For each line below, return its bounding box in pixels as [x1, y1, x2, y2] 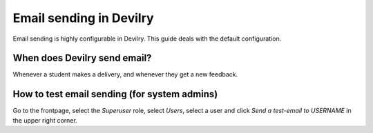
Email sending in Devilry [12, 10, 155, 25]
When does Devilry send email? [12, 52, 152, 64]
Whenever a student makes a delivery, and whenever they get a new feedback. [12, 70, 238, 79]
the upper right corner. [12, 116, 77, 124]
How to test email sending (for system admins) [12, 88, 218, 100]
